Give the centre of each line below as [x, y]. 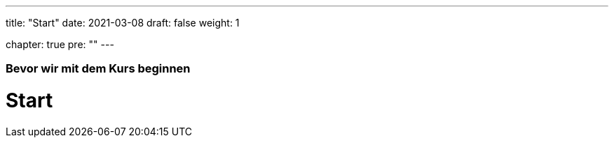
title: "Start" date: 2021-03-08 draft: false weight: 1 [123, 23]
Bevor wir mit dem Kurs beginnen [98, 69]
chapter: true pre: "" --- [60, 44]
